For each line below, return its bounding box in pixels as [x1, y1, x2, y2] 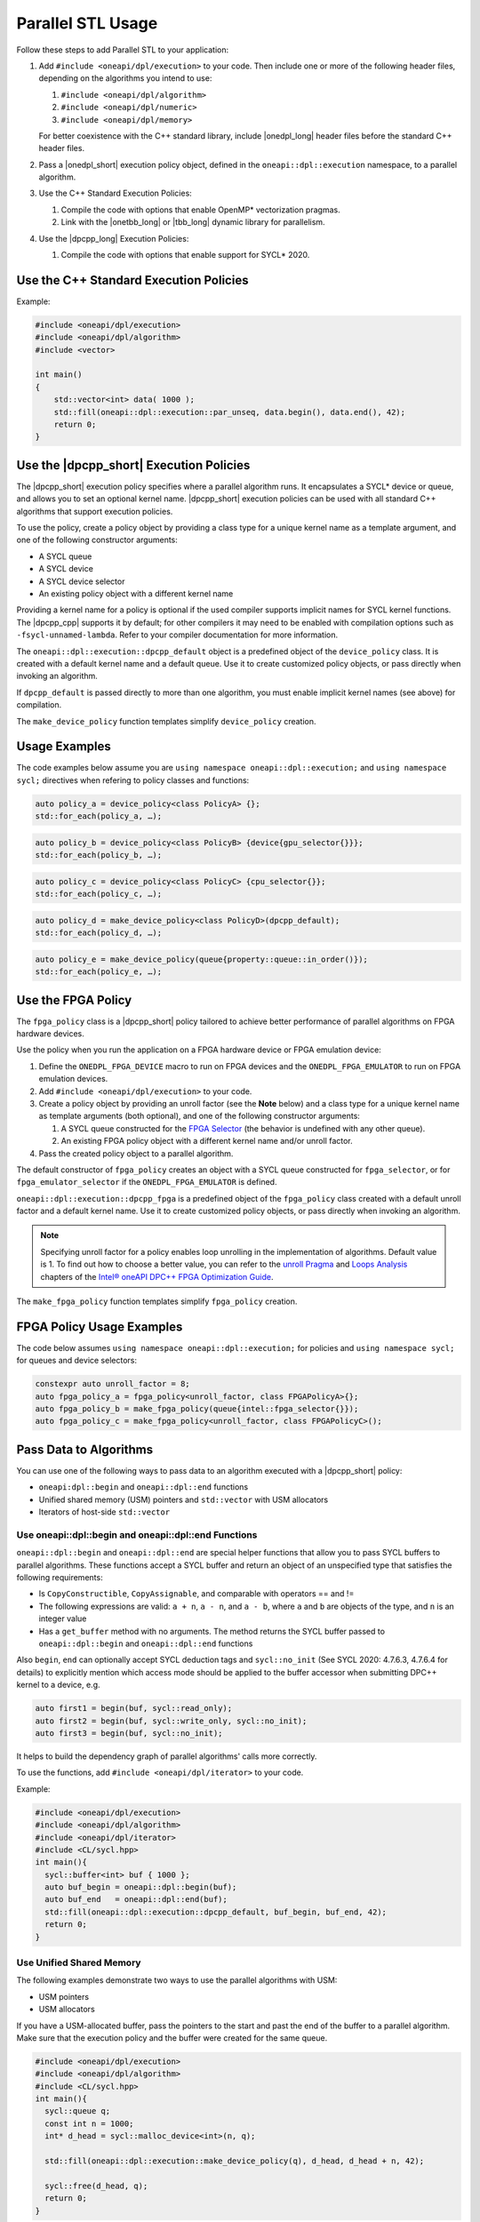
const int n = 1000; [44, 2118, 134, 2129]
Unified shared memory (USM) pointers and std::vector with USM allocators [38, 1494, 329, 1505]
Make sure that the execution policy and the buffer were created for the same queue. [16, 2032, 328, 2043]
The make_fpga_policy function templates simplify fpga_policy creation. [16, 1296, 298, 1307]
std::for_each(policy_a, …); [35, 811, 163, 821]
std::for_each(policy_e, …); [35, 967, 163, 977]
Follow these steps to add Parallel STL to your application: [16, 44, 229, 55]
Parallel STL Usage [16, 13, 158, 33]
